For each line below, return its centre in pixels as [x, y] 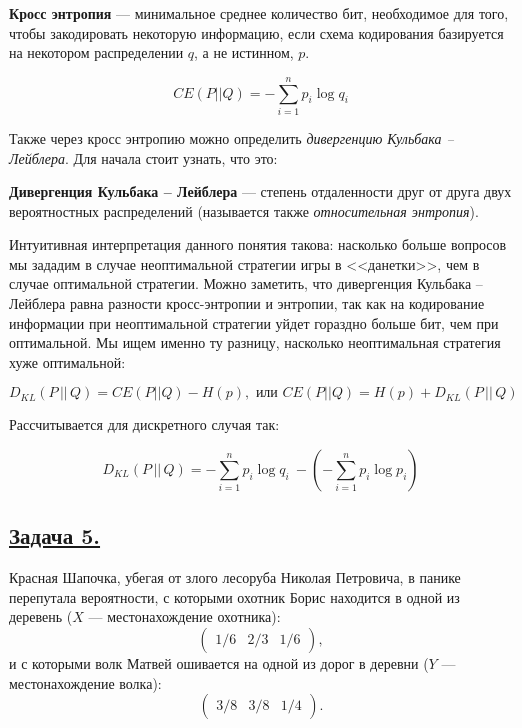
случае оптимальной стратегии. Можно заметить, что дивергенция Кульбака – [246, 283]
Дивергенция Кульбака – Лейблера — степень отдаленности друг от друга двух [260, 191]
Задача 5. [55, 535]
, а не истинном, [244, 52]
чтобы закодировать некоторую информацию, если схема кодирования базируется [256, 32]
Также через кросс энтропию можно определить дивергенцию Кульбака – [231, 137]
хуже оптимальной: [67, 361]
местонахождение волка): [85, 682]
